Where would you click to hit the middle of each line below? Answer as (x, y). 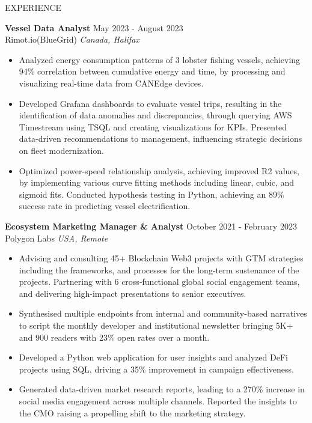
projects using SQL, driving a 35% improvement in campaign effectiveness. (156, 369)
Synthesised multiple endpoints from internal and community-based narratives (163, 313)
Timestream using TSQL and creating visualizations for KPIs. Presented (153, 126)
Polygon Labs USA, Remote (57, 238)
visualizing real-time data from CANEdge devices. (111, 83)
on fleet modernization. (62, 150)
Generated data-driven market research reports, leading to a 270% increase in (162, 389)
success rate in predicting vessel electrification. (105, 206)
